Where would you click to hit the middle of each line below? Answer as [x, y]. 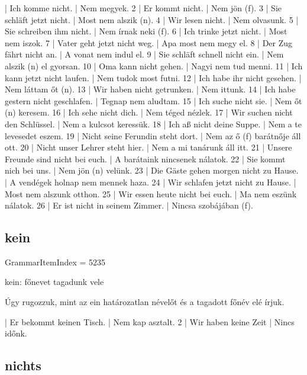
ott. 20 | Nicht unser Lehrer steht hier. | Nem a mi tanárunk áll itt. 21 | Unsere [148, 147]
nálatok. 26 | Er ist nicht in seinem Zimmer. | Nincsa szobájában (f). [129, 205]
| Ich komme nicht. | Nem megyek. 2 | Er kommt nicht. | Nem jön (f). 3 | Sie [143, 8]
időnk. [16, 333]
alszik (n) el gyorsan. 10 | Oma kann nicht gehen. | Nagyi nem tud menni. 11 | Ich [154, 65]
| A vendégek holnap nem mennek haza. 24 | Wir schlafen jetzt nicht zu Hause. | [151, 182]
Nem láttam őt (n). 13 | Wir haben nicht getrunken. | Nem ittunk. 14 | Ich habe [150, 89]
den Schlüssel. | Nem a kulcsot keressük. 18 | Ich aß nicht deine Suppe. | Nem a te [153, 124]
